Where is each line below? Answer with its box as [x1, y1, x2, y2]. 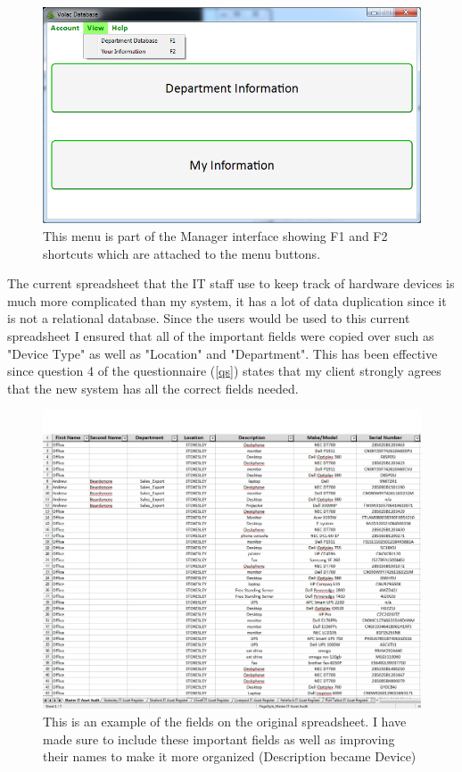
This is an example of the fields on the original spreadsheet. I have [43, 711, 407, 730]
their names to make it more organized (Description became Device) [43, 747, 417, 766]
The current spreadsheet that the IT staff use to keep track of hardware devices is [7, 274, 455, 293]
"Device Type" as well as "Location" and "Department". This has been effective [7, 344, 438, 362]
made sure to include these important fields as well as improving [43, 729, 395, 748]
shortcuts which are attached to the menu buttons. [43, 244, 321, 262]
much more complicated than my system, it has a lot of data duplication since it [7, 291, 447, 310]
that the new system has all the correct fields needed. [7, 378, 299, 397]
